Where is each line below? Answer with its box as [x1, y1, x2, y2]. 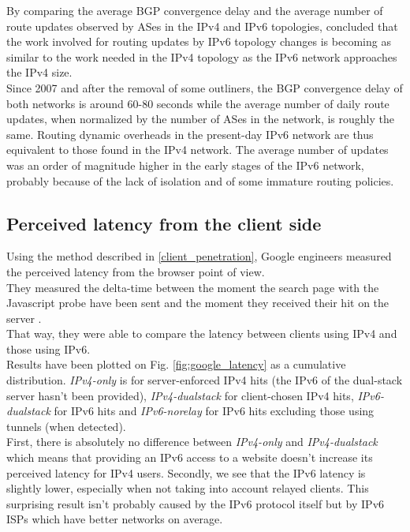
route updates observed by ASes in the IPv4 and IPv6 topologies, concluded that [6, 17, 398, 34]
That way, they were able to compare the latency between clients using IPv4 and [6, 325, 397, 342]
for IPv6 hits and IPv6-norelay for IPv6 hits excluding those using [54, 403, 375, 419]
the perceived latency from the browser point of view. [6, 263, 265, 279]
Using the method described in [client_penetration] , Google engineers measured [6, 248, 392, 264]
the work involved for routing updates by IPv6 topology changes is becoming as [6, 33, 391, 50]
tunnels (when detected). [6, 418, 126, 434]
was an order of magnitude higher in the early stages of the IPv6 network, [6, 156, 364, 173]
